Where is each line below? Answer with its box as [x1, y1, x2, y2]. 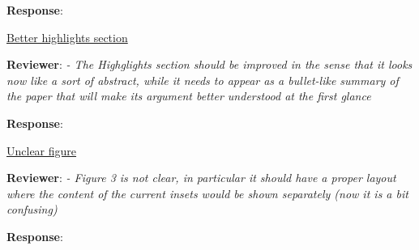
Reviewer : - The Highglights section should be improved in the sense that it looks [6, 56, 413, 73]
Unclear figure [6, 142, 77, 159]
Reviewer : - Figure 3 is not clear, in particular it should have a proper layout [6, 169, 396, 186]
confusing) [6, 201, 58, 218]
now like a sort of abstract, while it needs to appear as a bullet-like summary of [6, 71, 399, 88]
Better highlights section [6, 28, 128, 45]
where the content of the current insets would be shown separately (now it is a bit [6, 184, 408, 201]
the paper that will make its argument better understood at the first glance [6, 87, 371, 104]
